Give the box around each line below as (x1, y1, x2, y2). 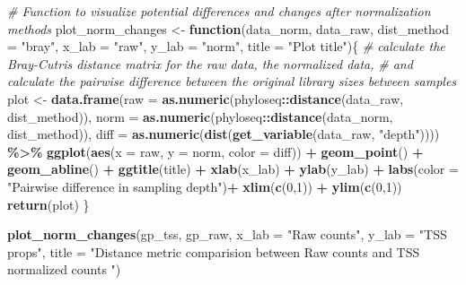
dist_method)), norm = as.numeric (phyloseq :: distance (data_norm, (7, 107, 393, 125)
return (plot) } (7, 194, 90, 213)
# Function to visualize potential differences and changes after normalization (7, 2, 431, 20)
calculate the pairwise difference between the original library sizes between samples (7, 72, 457, 91)
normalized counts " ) (7, 260, 121, 279)
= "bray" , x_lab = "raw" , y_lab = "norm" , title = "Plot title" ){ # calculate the (7, 37, 445, 56)
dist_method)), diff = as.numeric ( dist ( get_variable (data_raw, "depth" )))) (7, 125, 440, 143)
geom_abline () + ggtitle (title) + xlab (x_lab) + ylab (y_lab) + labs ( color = (7, 160, 459, 178)
